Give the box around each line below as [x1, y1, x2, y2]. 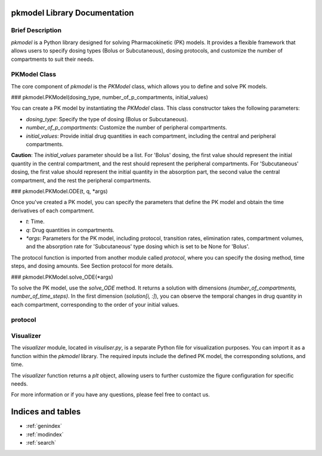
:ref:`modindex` [26, 430, 64, 438]
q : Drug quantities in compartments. [26, 226, 114, 233]
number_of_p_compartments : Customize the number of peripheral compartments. [26, 124, 227, 131]
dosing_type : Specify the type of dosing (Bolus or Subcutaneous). [26, 115, 188, 122]
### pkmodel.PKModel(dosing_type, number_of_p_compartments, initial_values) [11, 94, 209, 101]
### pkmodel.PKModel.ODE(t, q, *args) [11, 187, 108, 195]
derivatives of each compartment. [11, 207, 95, 214]
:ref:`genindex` [26, 423, 63, 430]
